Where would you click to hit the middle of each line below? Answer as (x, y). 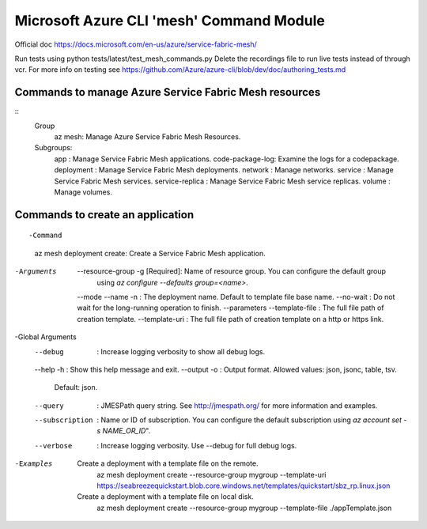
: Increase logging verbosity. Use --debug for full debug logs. (197, 445)
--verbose (53, 446)
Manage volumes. (83, 192)
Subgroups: (53, 148)
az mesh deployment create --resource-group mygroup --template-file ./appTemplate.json (244, 508)
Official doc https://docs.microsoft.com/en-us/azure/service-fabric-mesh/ (136, 44)
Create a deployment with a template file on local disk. (166, 497)
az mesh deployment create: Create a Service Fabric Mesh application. (150, 253)
